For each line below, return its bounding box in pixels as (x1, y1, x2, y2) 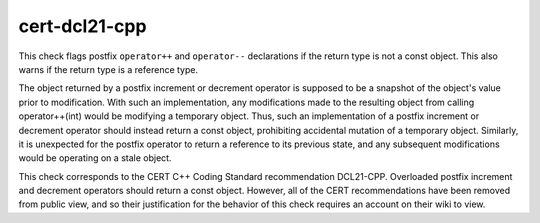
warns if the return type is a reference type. (18, 63, 199, 75)
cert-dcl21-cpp (18, 15, 147, 37)
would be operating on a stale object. (18, 152, 172, 164)
